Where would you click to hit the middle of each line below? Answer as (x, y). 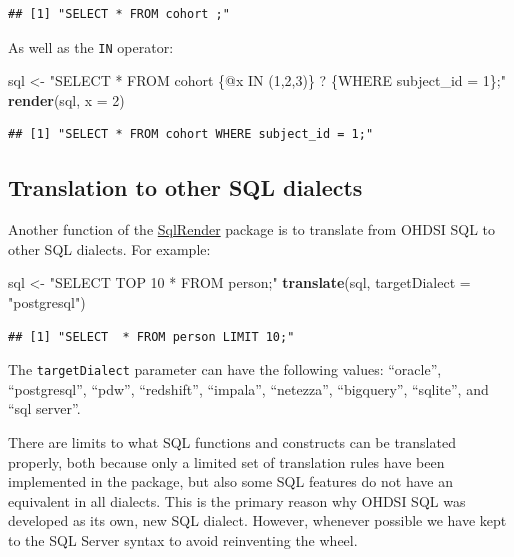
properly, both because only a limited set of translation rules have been (226, 461)
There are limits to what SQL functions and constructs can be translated (232, 442)
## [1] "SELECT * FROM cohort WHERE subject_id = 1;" (191, 134)
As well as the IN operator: (91, 46)
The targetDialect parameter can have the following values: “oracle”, (225, 369)
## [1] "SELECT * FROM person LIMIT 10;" (151, 336)
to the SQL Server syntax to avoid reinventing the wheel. (183, 540)
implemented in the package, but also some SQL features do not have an (230, 481)
